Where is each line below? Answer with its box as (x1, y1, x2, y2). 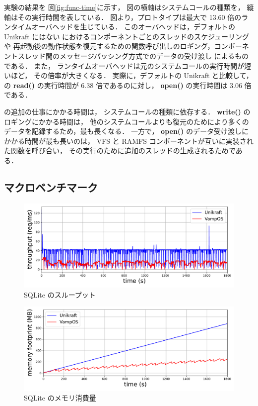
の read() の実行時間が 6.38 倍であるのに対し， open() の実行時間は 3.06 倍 (4, 80, 252, 90)
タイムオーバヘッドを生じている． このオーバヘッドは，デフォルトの (10, 21, 236, 32)
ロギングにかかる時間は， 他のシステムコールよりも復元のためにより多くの (4, 116, 249, 126)
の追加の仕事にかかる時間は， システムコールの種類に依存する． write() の (4, 106, 251, 116)
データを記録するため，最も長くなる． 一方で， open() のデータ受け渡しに (4, 126, 249, 136)
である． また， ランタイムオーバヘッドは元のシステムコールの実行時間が (4, 60, 245, 71)
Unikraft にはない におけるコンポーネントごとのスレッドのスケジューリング (4, 31, 249, 41)
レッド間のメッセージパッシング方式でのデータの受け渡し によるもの (24, 50, 249, 61)
